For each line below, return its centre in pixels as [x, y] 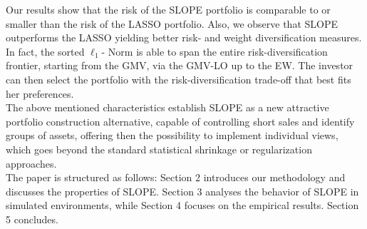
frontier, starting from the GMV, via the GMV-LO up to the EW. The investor [180, 65]
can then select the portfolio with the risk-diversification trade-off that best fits [179, 79]
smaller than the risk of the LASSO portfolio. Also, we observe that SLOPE [172, 23]
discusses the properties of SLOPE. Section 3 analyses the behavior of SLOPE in [182, 191]
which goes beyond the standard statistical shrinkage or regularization [159, 149]
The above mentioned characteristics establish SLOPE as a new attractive [167, 107]
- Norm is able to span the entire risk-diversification [214, 51]
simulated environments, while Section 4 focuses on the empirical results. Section [182, 205]
